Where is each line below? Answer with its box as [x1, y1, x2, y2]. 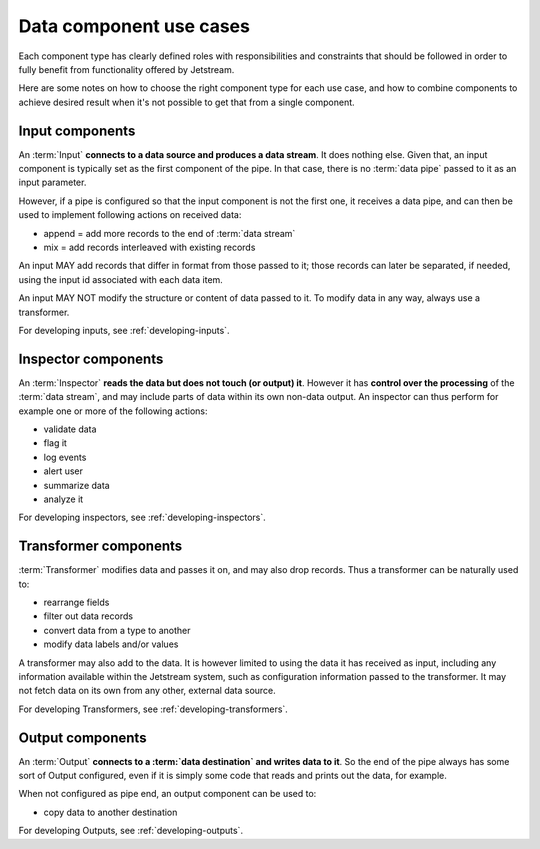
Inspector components [18, 350, 164, 367]
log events [43, 451, 87, 463]
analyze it [43, 493, 84, 505]
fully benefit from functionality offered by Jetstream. [18, 63, 235, 75]
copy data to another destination [43, 806, 178, 818]
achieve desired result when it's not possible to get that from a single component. [18, 96, 355, 108]
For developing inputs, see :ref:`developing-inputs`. [18, 324, 230, 336]
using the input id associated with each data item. [18, 273, 224, 285]
